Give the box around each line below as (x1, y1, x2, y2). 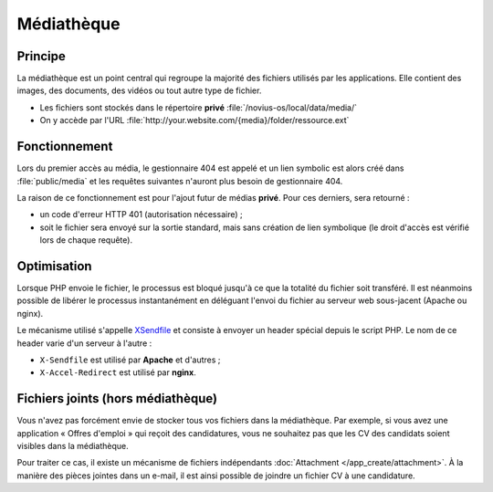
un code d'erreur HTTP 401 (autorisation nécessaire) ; (39, 209, 243, 220)
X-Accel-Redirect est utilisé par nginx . (39, 367, 196, 378)
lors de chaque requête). (39, 235, 132, 246)
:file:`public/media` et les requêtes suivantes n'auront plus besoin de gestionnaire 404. (16, 175, 343, 186)
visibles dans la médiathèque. (16, 441, 130, 452)
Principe (16, 48, 66, 64)
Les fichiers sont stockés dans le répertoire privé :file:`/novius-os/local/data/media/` (39, 101, 358, 113)
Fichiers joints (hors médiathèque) (16, 391, 218, 406)
